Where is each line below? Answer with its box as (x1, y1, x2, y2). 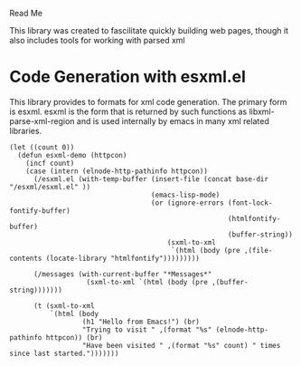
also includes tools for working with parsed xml (9, 35, 185, 45)
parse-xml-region (9, 115, 75, 126)
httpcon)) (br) (45, 332, 103, 342)
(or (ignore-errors (150, 198, 224, 207)
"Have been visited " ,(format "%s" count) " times (81, 341, 281, 350)
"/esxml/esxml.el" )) (9, 182, 91, 191)
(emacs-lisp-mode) (150, 190, 221, 199)
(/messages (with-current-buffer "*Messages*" (33, 269, 212, 279)
